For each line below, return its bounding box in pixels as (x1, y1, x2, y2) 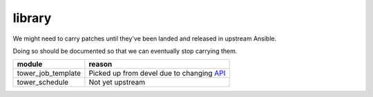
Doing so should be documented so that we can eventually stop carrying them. (12, 47, 238, 55)
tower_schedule (17, 78, 69, 87)
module (17, 59, 43, 69)
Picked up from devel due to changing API (88, 69, 226, 78)
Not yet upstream (88, 78, 145, 87)
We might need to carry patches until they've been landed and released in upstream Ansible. (12, 34, 277, 43)
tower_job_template (17, 69, 82, 78)
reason (88, 59, 113, 69)
